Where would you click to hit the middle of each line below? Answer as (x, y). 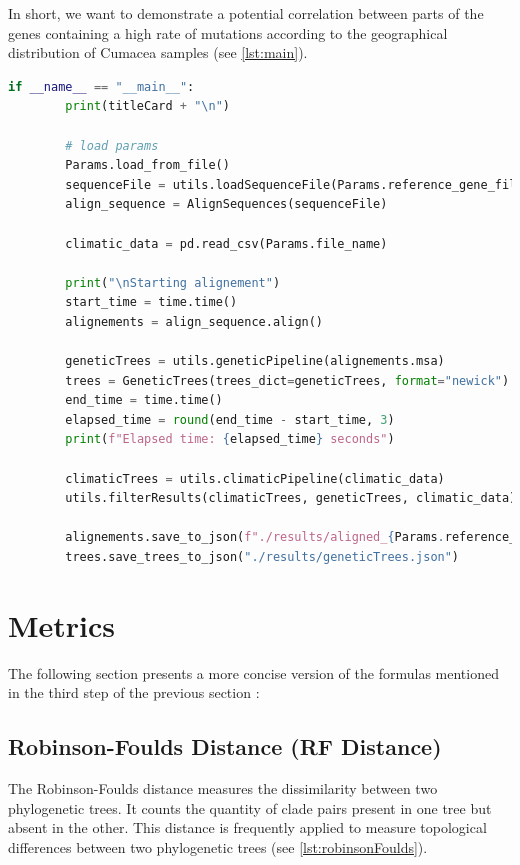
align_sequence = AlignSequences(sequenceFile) (226, 204)
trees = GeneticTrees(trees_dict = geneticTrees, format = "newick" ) (287, 380)
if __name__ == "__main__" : (101, 86)
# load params (112, 145)
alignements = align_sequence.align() (194, 321)
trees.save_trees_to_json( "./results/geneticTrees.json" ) (262, 557)
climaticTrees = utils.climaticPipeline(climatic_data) (255, 478)
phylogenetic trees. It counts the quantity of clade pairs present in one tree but (250, 807)
